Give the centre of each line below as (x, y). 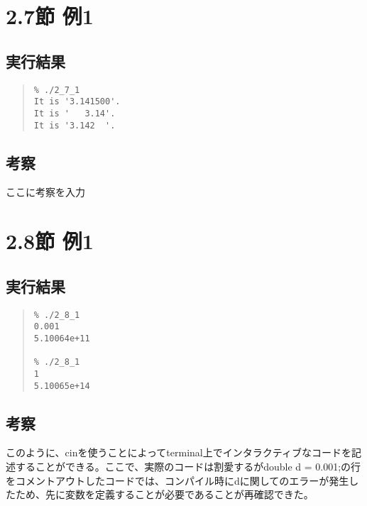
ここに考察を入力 (45, 192)
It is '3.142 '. (75, 125)
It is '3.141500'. (77, 102)
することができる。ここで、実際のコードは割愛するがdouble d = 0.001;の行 (188, 466)
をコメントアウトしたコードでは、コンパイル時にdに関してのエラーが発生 (177, 480)
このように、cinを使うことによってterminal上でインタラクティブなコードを (179, 452)
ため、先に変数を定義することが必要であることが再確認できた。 (164, 494)
